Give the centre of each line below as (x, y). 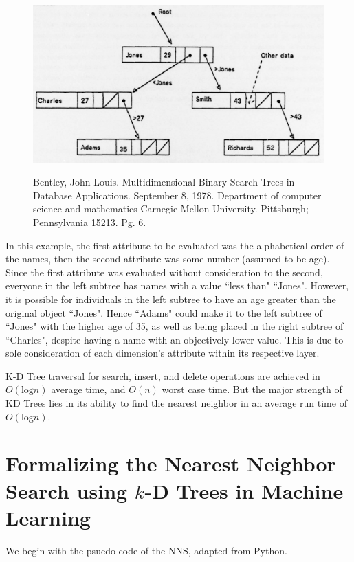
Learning (48, 517)
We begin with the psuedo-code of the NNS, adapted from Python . (146, 550)
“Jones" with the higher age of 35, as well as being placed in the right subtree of (175, 326)
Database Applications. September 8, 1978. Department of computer (177, 195)
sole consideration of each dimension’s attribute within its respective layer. (163, 353)
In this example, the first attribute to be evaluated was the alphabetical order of (175, 245)
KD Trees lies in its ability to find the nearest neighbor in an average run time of (176, 403)
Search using (67, 490)
